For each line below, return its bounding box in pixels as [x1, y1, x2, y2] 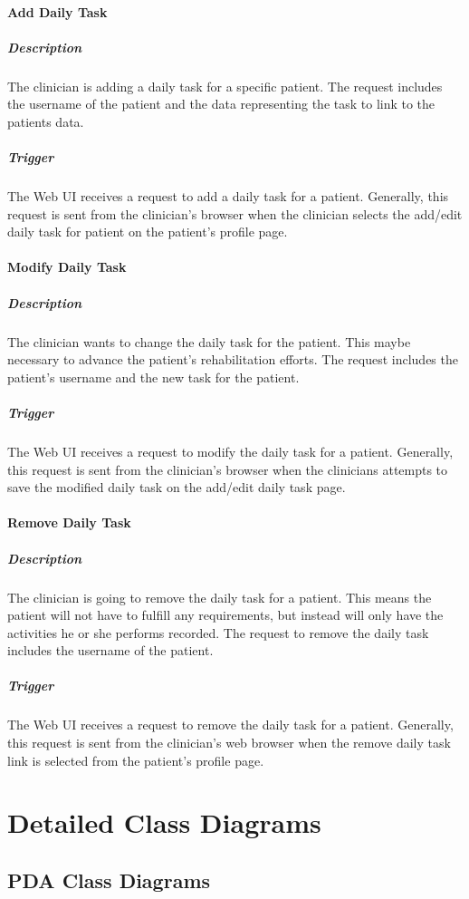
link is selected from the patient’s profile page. [7, 750, 264, 769]
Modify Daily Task [7, 257, 127, 276]
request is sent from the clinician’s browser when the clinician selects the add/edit [7, 204, 463, 223]
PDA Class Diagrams [7, 865, 211, 894]
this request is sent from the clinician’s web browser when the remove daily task [7, 733, 451, 752]
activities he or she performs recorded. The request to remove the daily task [7, 623, 429, 642]
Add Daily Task [7, 2, 108, 21]
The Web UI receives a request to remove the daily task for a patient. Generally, [7, 715, 454, 734]
